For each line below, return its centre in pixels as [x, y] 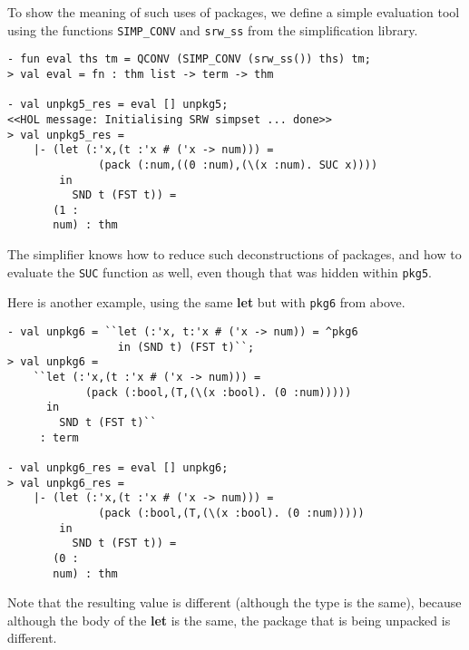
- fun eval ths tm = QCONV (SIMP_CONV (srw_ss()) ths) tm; [189, 59]
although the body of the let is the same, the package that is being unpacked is [229, 620]
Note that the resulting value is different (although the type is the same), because [234, 602]
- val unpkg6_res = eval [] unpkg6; [118, 467]
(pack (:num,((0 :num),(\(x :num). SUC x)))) [238, 165]
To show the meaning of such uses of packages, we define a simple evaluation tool [234, 12]
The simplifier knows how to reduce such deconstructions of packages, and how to [234, 254]
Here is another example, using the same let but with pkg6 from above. [206, 302]
